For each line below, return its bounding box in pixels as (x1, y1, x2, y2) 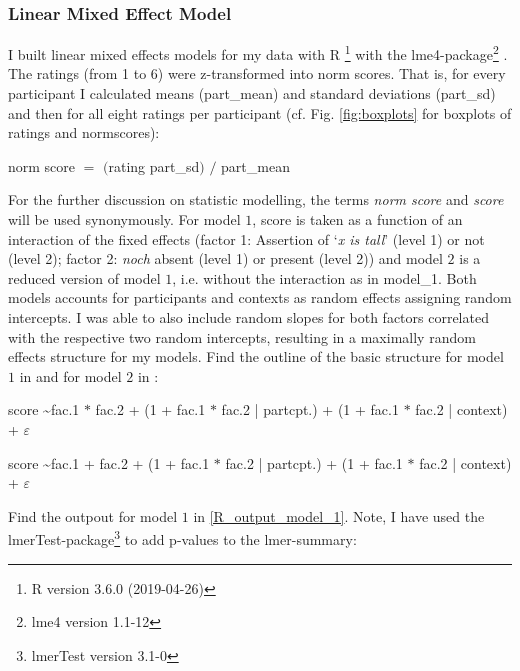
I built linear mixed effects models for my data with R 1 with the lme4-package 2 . (8, 41, 508, 64)
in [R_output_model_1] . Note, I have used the (193, 505, 485, 526)
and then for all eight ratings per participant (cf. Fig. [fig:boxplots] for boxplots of (8, 102, 512, 123)
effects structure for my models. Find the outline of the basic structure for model (8, 346, 504, 367)
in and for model (19, 365, 122, 386)
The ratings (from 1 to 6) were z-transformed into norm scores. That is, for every (8, 63, 506, 84)
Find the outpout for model (8, 505, 178, 526)
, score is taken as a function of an (252, 209, 463, 230)
